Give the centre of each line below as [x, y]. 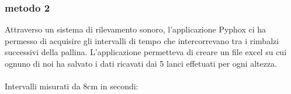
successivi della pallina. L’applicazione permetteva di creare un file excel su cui [146, 52]
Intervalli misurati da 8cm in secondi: [72, 86]
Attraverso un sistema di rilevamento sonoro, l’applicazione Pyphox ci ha [136, 29]
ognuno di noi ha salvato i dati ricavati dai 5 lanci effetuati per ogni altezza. [141, 63]
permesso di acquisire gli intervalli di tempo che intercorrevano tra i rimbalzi [142, 40]
